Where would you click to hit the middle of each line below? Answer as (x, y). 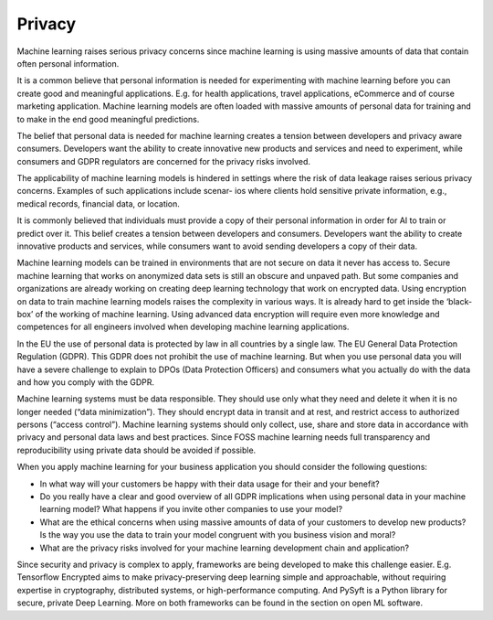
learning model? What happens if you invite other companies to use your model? (191, 509)
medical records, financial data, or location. (98, 203)
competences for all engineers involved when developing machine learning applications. (183, 327)
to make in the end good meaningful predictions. (108, 119)
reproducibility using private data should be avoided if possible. (136, 450)
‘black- (459, 301)
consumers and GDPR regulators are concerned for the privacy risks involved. (163, 161)
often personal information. (68, 63)
